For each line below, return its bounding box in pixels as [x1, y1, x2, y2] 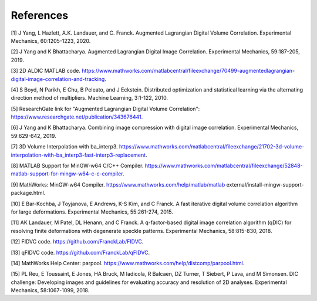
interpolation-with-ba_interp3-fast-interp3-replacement [11, 151, 146, 158]
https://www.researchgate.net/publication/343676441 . [11, 113, 143, 120]
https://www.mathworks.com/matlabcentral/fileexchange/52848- [144, 162, 303, 170]
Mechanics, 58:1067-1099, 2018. [11, 287, 90, 294]
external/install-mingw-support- [226, 181, 304, 188]
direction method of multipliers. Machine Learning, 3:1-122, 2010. [11, 94, 168, 102]
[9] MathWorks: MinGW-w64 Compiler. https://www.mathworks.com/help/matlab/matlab [11, 181, 225, 188]
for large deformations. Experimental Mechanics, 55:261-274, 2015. [11, 208, 173, 215]
